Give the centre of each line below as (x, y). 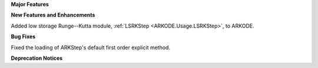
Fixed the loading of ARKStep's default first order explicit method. (91, 47)
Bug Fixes (23, 37)
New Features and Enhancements (53, 15)
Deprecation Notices (37, 58)
